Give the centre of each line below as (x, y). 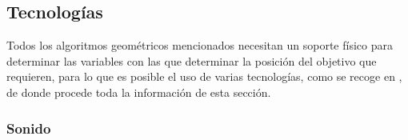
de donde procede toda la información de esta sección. (139, 92)
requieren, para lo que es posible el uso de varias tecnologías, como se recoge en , (204, 76)
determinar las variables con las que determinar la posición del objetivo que (192, 60)
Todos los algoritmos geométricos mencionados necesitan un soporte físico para (200, 45)
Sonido (29, 128)
